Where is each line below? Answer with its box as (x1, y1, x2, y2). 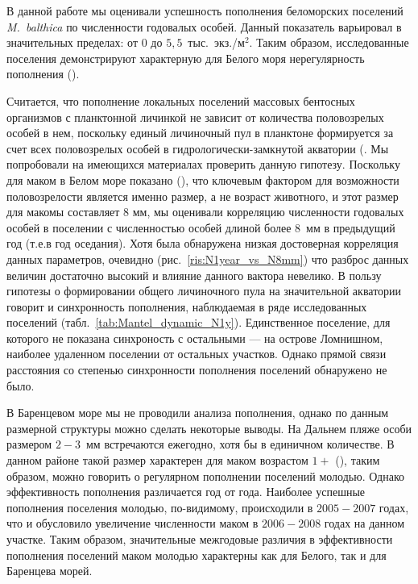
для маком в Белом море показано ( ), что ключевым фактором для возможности (6, 171, 399, 188)
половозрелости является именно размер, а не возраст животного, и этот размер (6, 187, 399, 204)
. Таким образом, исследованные (249, 34, 409, 51)
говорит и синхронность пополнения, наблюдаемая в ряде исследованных (6, 298, 367, 315)
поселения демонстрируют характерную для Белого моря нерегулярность (6, 49, 365, 66)
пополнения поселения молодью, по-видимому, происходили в (6, 498, 313, 515)
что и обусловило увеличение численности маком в (6, 515, 259, 532)
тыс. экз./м (188, 34, 245, 51)
